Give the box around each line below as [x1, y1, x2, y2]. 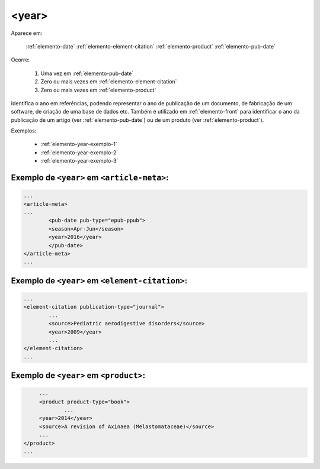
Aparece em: [11, 30, 43, 37]
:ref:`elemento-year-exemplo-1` [40, 141, 118, 148]
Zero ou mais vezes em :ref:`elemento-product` [40, 86, 156, 93]
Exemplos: [11, 127, 37, 134]
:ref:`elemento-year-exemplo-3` [40, 157, 119, 164]
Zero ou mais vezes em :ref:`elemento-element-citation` [40, 78, 177, 85]
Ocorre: [11, 56, 30, 63]
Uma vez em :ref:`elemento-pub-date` [40, 70, 134, 77]
